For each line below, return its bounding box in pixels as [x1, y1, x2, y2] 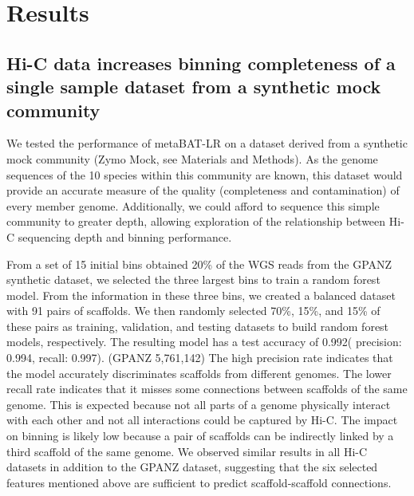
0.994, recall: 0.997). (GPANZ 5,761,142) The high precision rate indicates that [6, 349, 393, 366]
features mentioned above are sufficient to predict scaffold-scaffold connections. [6, 474, 392, 490]
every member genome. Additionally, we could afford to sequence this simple [6, 197, 380, 214]
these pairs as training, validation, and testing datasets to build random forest [6, 317, 389, 334]
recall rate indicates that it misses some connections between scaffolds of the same [6, 380, 408, 397]
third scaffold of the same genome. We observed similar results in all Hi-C [6, 443, 368, 459]
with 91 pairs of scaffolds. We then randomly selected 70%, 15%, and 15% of [6, 302, 380, 319]
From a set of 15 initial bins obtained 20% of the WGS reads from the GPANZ [6, 255, 392, 272]
